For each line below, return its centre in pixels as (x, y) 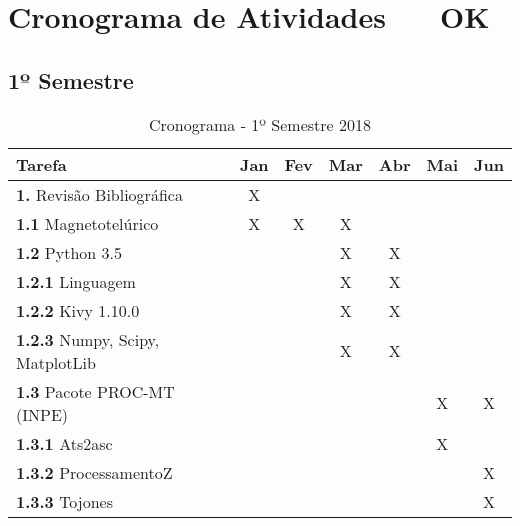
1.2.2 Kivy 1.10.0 (78, 310)
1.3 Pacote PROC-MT (95, 391)
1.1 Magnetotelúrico (87, 223)
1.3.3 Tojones (65, 501)
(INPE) (42, 414)
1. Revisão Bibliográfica (99, 194)
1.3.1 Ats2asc (64, 443)
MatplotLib (56, 362)
